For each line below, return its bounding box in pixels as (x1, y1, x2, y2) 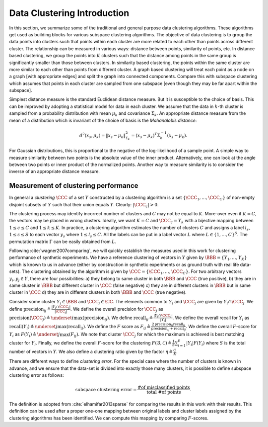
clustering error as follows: (9, 372, 64, 378)
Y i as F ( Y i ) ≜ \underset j (9, 331, 60, 339)
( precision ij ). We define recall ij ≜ (82, 315, 153, 322)
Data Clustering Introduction (9, 7, 130, 18)
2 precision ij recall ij (151, 322, 186, 327)
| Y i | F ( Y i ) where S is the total (186, 340, 246, 347)
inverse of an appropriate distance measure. (9, 169, 100, 174)
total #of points (146, 389, 181, 395)
